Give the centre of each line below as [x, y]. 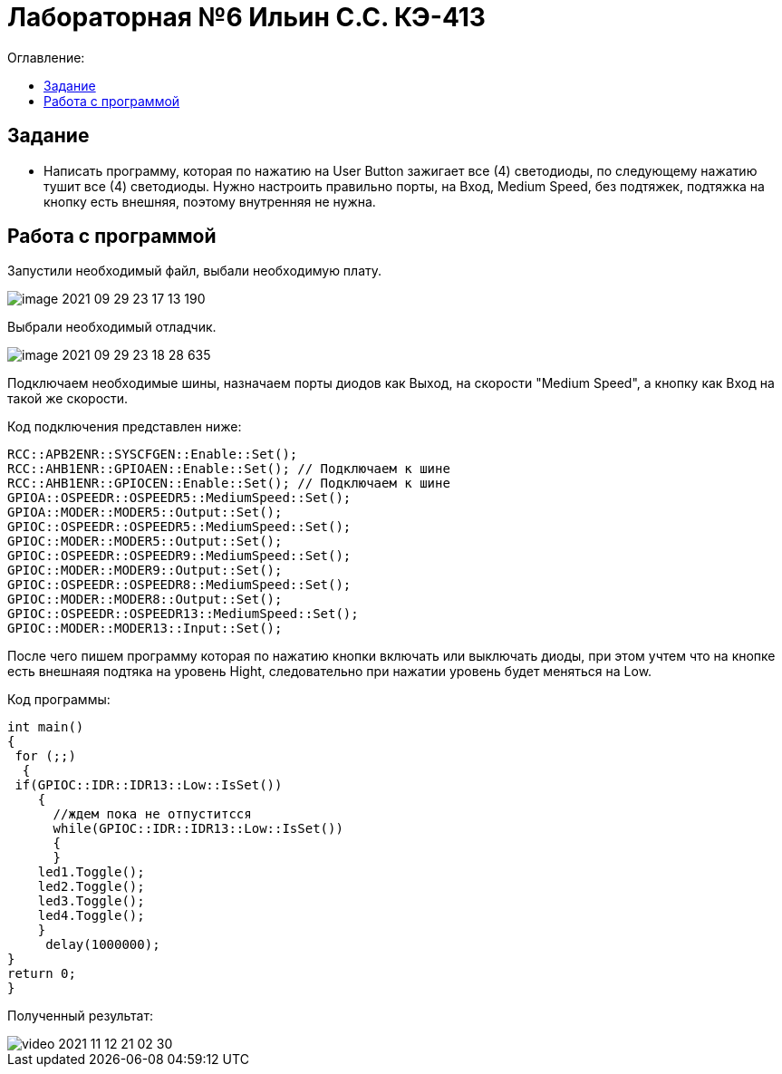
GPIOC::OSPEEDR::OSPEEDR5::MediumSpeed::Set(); [179, 527]
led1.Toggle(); [91, 872]
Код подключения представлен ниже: [125, 427]
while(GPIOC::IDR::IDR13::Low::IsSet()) [198, 829]
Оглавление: [46, 57]
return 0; [42, 974]
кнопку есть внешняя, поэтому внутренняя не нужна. [210, 201]
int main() [46, 727]
